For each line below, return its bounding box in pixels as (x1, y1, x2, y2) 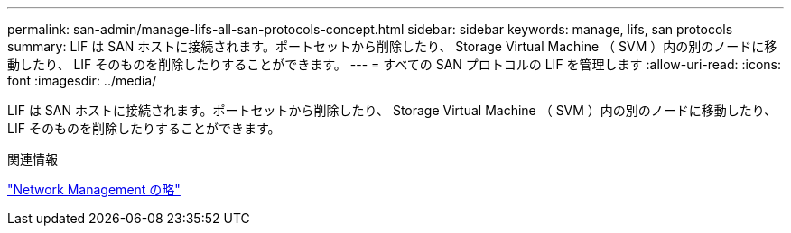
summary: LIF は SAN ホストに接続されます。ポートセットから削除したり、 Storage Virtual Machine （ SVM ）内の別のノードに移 (7, 39, 777, 54)
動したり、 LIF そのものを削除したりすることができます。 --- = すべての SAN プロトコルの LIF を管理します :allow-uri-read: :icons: (7, 57, 782, 72)
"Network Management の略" (7, 182, 181, 197)
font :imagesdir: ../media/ (7, 73, 157, 88)
